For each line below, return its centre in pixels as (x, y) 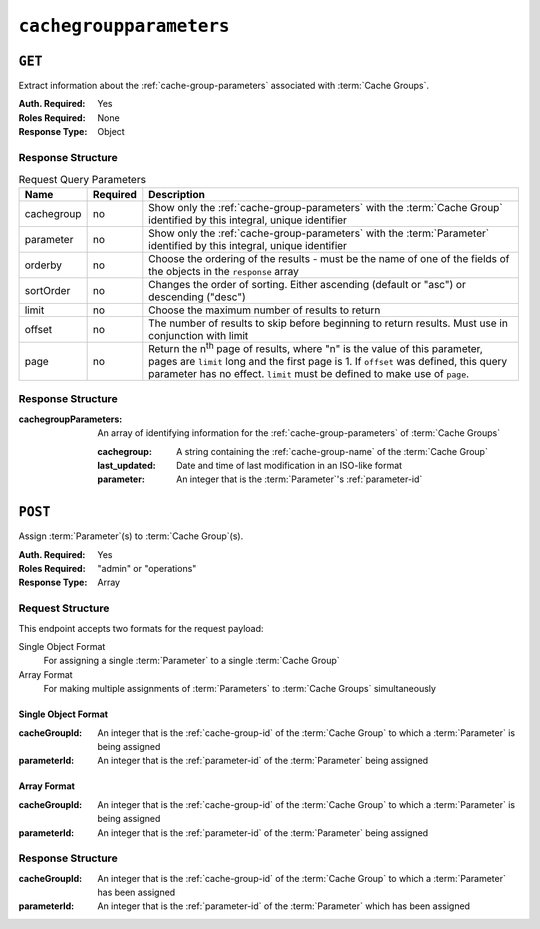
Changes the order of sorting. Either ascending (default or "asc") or (307, 284)
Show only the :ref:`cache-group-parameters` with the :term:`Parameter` (319, 233)
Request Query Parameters (82, 179)
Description (176, 194)
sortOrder (47, 290)
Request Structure (64, 608)
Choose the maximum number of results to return (264, 310)
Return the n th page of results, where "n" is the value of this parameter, (316, 348)
